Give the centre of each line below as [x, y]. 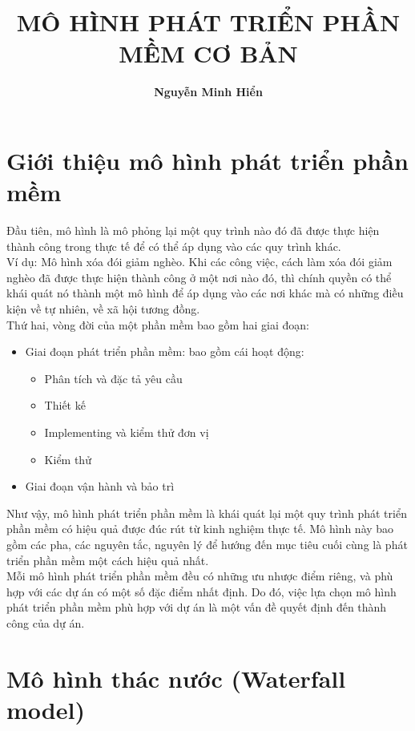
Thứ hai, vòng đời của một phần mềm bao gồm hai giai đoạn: [158, 324]
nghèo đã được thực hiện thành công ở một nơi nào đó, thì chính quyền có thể [199, 277]
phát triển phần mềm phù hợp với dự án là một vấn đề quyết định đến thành [197, 607]
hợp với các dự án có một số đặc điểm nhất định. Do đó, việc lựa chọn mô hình [201, 591]
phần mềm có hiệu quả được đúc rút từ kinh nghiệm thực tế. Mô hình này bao [200, 529]
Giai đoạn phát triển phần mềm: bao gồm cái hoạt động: [165, 351]
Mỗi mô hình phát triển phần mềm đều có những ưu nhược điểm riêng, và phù [200, 576]
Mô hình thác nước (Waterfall [176, 678]
